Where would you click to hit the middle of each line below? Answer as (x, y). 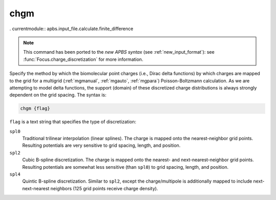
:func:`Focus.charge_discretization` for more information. (83, 59)
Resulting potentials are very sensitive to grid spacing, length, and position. (101, 145)
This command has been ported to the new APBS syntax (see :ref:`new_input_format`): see (119, 52)
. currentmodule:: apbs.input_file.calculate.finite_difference (71, 29)
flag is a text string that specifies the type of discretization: (73, 122)
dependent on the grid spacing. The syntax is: (58, 95)
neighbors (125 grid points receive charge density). (104, 188)
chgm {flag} (35, 108)
